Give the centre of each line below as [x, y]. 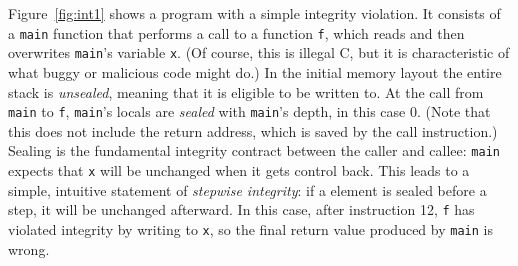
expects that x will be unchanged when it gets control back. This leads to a [239, 170]
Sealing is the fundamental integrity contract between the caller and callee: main [254, 150]
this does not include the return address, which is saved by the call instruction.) [253, 130]
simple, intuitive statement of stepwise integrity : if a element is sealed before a [247, 189]
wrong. [29, 248]
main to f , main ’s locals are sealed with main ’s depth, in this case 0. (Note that [249, 111]
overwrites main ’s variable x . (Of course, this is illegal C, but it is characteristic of [259, 52]
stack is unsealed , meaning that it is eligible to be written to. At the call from [246, 91]
